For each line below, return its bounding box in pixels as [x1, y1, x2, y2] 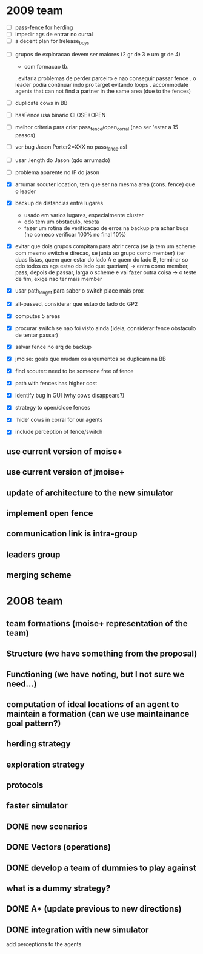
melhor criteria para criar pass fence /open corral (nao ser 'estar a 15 [15, 124, 179, 132]
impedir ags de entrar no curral [15, 31, 93, 38]
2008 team [6, 594, 63, 608]
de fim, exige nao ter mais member [15, 275, 102, 282]
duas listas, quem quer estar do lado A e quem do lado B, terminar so [15, 255, 188, 263]
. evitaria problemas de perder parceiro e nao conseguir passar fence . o [15, 74, 196, 82]
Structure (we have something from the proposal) [6, 649, 198, 659]
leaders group [6, 549, 61, 560]
